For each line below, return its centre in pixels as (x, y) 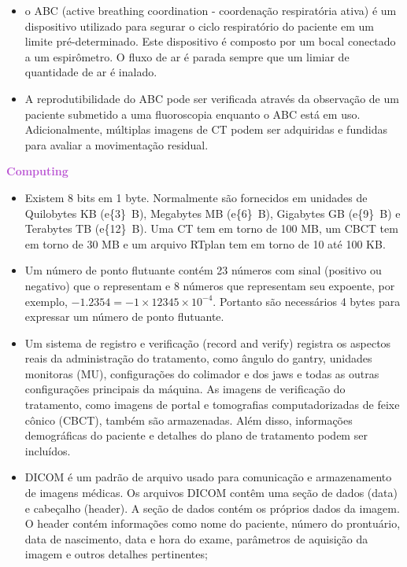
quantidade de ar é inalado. (91, 72)
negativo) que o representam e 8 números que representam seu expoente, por (210, 285)
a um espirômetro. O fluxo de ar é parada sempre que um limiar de (187, 56)
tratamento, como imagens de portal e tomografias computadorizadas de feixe (212, 405)
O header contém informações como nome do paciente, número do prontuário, (213, 523)
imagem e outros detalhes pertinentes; (116, 554)
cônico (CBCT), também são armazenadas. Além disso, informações (189, 420)
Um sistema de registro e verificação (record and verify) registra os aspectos (208, 342)
